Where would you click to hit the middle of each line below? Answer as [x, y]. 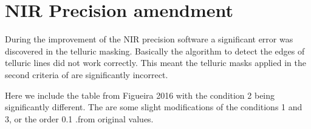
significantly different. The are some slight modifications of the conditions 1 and [154, 107]
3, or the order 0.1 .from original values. [79, 118]
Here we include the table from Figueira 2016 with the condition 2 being [140, 95]
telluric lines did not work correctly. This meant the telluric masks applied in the [155, 63]
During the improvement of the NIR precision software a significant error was [149, 39]
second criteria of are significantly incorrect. [87, 74]
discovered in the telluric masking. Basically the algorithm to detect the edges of [155, 51]
